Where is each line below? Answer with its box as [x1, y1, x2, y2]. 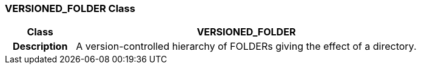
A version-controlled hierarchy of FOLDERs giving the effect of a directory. [76, 40, 417, 53]
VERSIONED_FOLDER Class [5, 2, 135, 14]
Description [12, 40, 68, 53]
